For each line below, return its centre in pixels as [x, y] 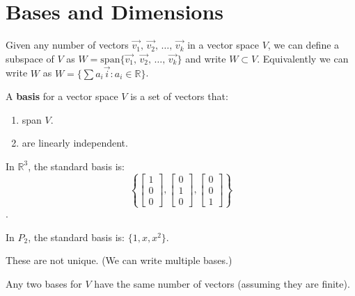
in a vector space [223, 45]
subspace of [30, 58]
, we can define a [303, 45]
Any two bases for [44, 283]
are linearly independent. [75, 143]
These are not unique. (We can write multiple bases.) [119, 260]
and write [206, 58]
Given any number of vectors [67, 45]
